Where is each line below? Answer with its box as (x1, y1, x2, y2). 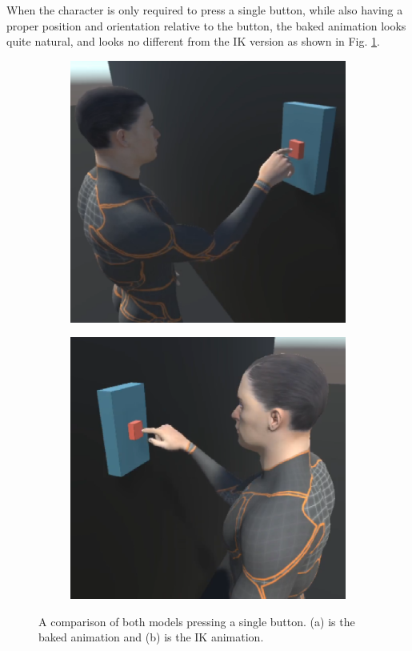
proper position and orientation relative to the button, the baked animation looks (6, 17, 406, 34)
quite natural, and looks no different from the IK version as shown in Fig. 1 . (6, 33, 380, 50)
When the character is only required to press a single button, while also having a (6, 2, 403, 18)
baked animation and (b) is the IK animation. (38, 629, 264, 645)
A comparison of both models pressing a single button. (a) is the (38, 613, 355, 629)
